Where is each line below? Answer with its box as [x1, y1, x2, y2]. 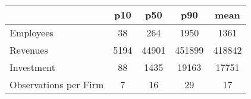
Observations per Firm [10, 78, 104, 91]
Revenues [10, 43, 48, 57]
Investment [10, 60, 55, 74]
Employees [10, 26, 54, 39]
